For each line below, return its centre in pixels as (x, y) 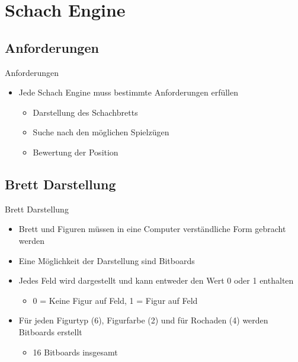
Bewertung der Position (76, 152)
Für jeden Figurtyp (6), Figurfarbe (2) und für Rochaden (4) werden (143, 320)
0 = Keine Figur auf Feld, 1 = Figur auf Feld (115, 300)
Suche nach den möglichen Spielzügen (101, 132)
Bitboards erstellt (50, 331)
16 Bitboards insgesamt (75, 352)
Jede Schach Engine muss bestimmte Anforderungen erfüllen (128, 92)
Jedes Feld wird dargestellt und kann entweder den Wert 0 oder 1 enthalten (156, 280)
